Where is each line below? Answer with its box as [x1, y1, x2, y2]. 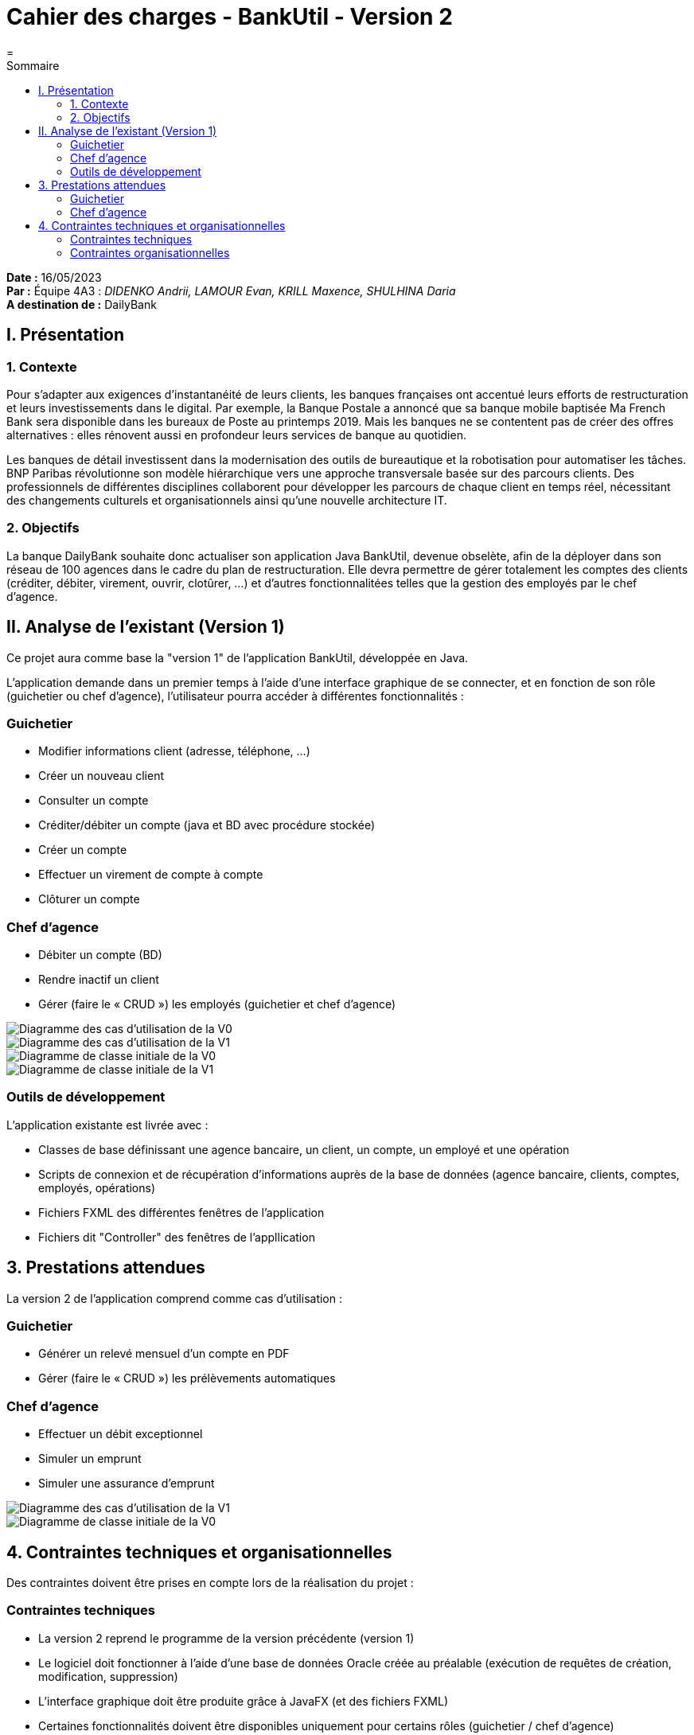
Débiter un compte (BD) [38, 948, 162, 962]
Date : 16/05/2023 [6, 270, 102, 284]
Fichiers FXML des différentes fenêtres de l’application [38, 1205, 325, 1219]
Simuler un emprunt [38, 1452, 142, 1466]
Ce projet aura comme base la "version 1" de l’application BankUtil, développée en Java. [6, 650, 469, 665]
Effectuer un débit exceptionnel [38, 1427, 203, 1441]
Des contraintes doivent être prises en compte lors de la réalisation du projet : [6, 1576, 414, 1589]
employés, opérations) [38, 1180, 156, 1195]
